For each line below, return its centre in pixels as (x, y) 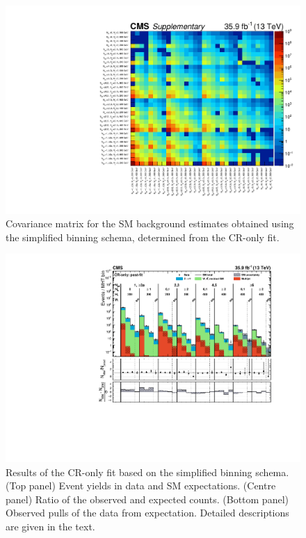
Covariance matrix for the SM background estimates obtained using (150, 223)
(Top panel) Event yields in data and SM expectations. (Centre (141, 486)
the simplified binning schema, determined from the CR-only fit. (143, 237)
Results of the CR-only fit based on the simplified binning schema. (147, 472)
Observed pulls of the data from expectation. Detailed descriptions (147, 513)
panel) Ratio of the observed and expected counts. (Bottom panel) (147, 499)
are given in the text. (50, 527)
